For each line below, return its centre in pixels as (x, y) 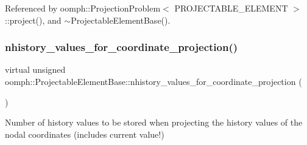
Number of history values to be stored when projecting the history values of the (154, 122)
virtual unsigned (35, 69)
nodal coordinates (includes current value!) (85, 134)
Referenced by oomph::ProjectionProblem (83, 8)
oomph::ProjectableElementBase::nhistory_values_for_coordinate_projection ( (153, 81)
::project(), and (33, 20)
